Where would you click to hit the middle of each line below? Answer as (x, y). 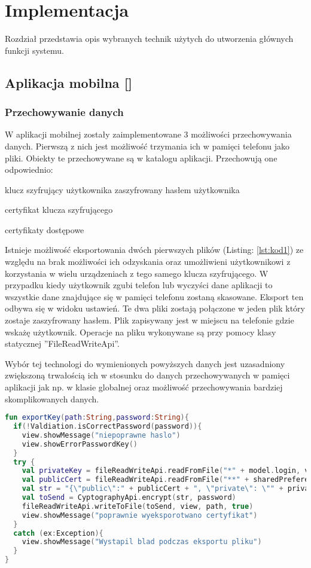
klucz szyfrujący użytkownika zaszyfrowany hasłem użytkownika (122, 189)
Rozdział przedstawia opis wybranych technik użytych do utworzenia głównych (149, 39)
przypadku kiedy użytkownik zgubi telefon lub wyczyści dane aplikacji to (139, 285)
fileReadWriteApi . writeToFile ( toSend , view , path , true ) (138, 506)
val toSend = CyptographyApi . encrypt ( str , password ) (129, 498)
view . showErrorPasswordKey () (80, 444)
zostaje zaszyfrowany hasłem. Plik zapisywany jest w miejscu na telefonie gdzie (150, 320)
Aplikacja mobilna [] (69, 82)
